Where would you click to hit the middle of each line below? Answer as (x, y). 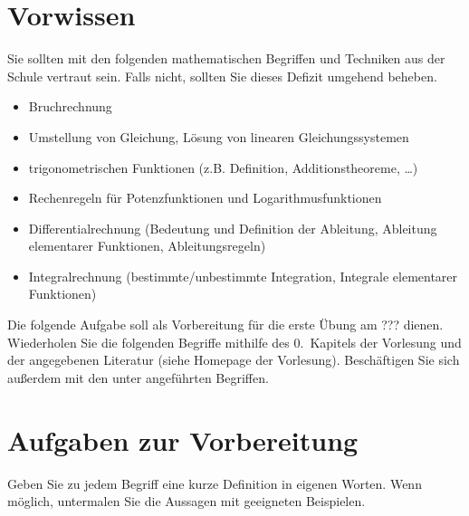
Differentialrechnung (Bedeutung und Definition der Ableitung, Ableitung (233, 228)
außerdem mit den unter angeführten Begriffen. (138, 377)
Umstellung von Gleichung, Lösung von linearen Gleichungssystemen (219, 136)
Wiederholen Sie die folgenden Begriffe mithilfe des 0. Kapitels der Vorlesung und (234, 342)
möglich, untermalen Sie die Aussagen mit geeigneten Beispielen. (187, 501)
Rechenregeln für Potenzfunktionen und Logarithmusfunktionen (205, 198)
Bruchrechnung (70, 106)
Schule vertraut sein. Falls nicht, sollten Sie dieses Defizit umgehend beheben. (222, 76)
